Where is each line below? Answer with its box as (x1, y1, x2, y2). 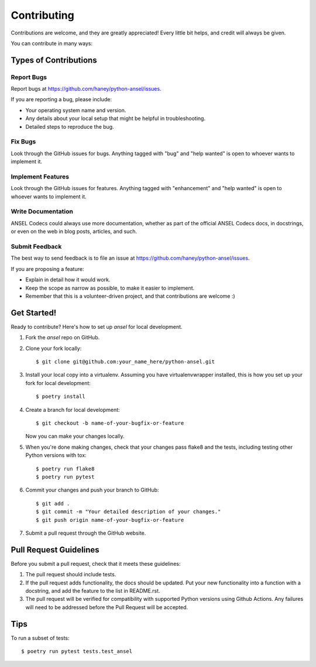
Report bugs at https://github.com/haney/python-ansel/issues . (11, 85, 162, 92)
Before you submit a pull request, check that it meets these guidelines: (11, 560, 181, 567)
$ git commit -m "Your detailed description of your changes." (36, 508, 221, 515)
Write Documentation (11, 208, 73, 216)
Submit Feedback (11, 243, 62, 251)
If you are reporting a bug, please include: (11, 96, 112, 103)
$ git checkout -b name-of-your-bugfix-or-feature (36, 420, 184, 427)
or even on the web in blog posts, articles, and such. (11, 228, 138, 235)
